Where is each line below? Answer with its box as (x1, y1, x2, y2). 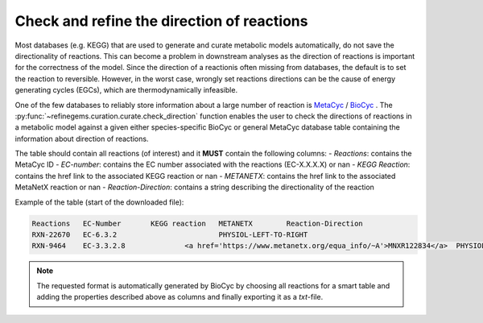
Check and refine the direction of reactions (14, 12, 308, 30)
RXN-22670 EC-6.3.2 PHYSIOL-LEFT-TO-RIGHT (31, 230, 308, 239)
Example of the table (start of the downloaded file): (14, 197, 184, 207)
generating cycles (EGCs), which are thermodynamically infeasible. (14, 85, 237, 95)
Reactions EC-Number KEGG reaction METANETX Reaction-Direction (31, 218, 364, 228)
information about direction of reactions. (14, 134, 149, 143)
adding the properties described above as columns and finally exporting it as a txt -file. (36, 292, 324, 302)
